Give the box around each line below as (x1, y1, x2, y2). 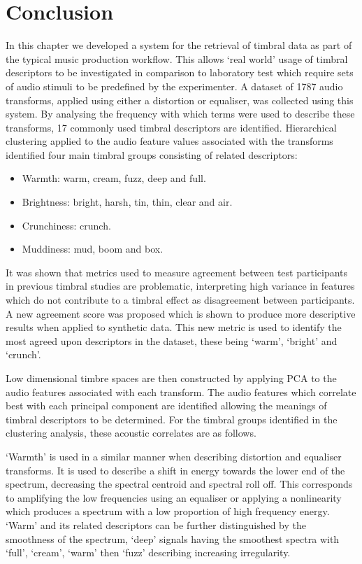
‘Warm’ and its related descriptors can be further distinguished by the (6, 517, 306, 532)
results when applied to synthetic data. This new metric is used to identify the (6, 320, 342, 334)
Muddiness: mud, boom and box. (22, 241, 164, 256)
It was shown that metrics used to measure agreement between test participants (6, 265, 348, 279)
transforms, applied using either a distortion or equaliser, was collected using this (6, 92, 354, 107)
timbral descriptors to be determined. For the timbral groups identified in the (6, 411, 338, 426)
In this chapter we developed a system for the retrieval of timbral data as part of (6, 38, 352, 52)
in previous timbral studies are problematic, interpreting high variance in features (6, 279, 355, 293)
